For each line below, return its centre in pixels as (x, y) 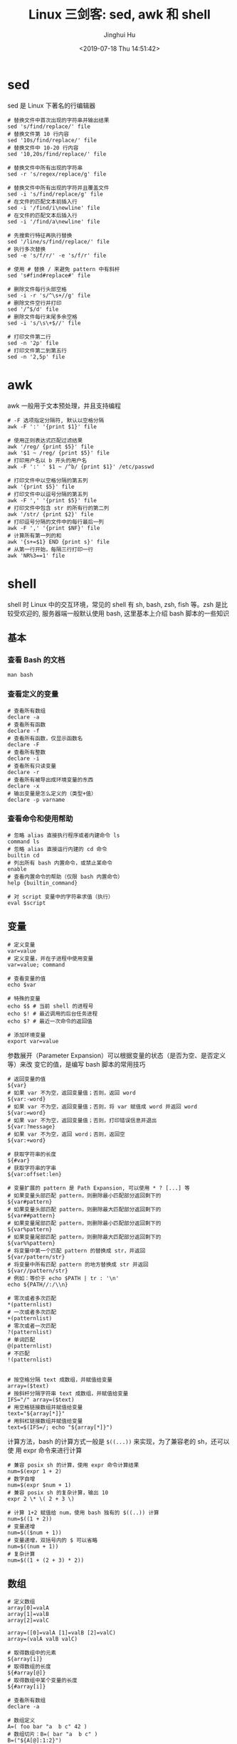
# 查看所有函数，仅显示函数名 (45, 738)
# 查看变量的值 (27, 978)
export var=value (33, 1041)
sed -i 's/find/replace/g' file (55, 194)
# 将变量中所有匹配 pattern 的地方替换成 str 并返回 (78, 1264)
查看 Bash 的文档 (36, 660)
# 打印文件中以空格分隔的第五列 (48, 480)
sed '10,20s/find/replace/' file (57, 154)
